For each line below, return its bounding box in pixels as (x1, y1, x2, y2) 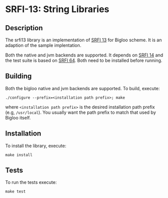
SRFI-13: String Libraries (5, 4, 109, 15)
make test (5, 189, 26, 194)
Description (5, 24, 43, 32)
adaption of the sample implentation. (5, 42, 82, 48)
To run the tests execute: (5, 179, 57, 185)
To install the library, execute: (5, 143, 67, 149)
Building (5, 72, 32, 81)
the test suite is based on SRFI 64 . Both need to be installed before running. (5, 57, 162, 63)
